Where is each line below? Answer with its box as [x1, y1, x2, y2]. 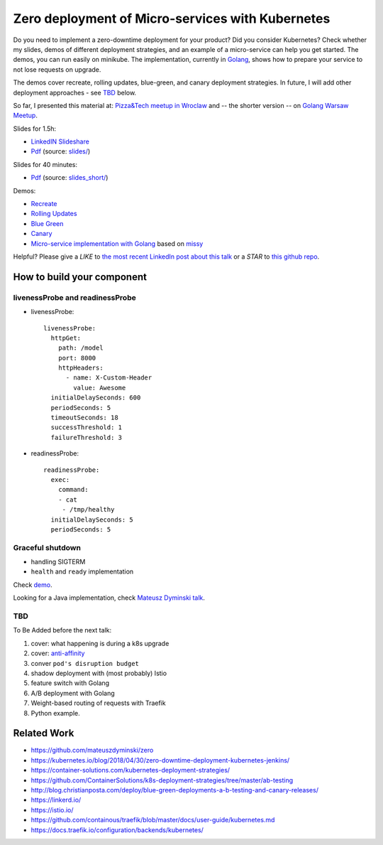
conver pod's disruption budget [30, 659, 140, 667]
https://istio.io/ [30, 805, 74, 814]
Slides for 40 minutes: [13, 160, 78, 168]
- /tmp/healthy [62, 505, 115, 514]
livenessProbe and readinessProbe [13, 292, 136, 302]
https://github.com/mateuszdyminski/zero [30, 746, 154, 755]
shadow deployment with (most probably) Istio [30, 669, 167, 677]
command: [57, 485, 89, 494]
